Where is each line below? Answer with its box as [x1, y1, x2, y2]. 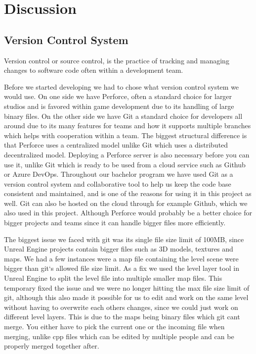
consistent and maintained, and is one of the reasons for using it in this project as [4, 188, 252, 199]
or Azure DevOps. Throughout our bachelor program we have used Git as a [4, 169, 233, 179]
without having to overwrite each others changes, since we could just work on [4, 302, 238, 312]
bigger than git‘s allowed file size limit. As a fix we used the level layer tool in [4, 263, 239, 273]
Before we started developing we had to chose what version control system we [4, 81, 239, 92]
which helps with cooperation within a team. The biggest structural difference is [4, 130, 247, 140]
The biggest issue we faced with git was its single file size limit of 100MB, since [4, 234, 244, 244]
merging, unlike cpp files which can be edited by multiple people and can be [4, 331, 234, 341]
